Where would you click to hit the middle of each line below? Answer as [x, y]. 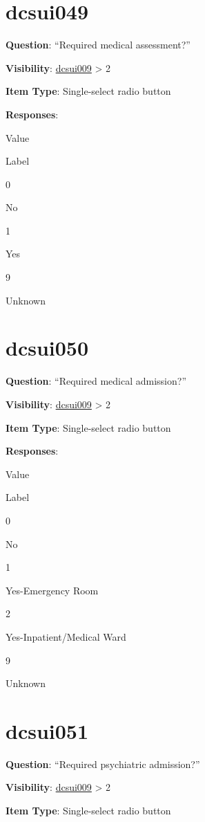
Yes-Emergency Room [52, 590]
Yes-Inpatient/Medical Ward [66, 636]
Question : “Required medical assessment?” [98, 45]
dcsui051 [47, 730]
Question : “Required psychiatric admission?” [103, 764]
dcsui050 [47, 348]
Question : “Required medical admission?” [96, 381]
